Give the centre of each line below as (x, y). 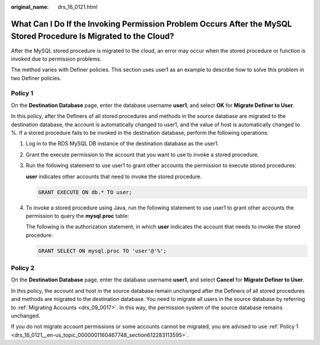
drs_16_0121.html (78, 7)
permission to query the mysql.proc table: (78, 216)
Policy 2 (23, 268)
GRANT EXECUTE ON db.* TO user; (85, 192)
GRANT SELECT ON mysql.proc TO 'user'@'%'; (103, 251)
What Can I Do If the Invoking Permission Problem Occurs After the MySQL (151, 24)
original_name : (30, 7)
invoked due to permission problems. (56, 59)
